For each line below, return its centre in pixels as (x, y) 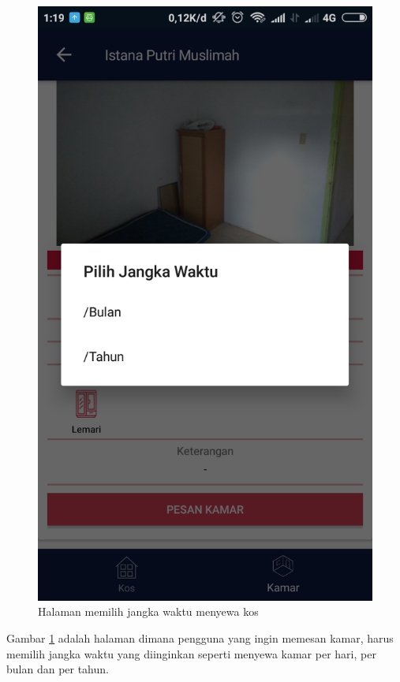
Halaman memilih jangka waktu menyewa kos (148, 611)
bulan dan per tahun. (58, 669)
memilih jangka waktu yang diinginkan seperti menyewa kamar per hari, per (191, 653)
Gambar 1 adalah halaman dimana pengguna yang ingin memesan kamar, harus (200, 637)
